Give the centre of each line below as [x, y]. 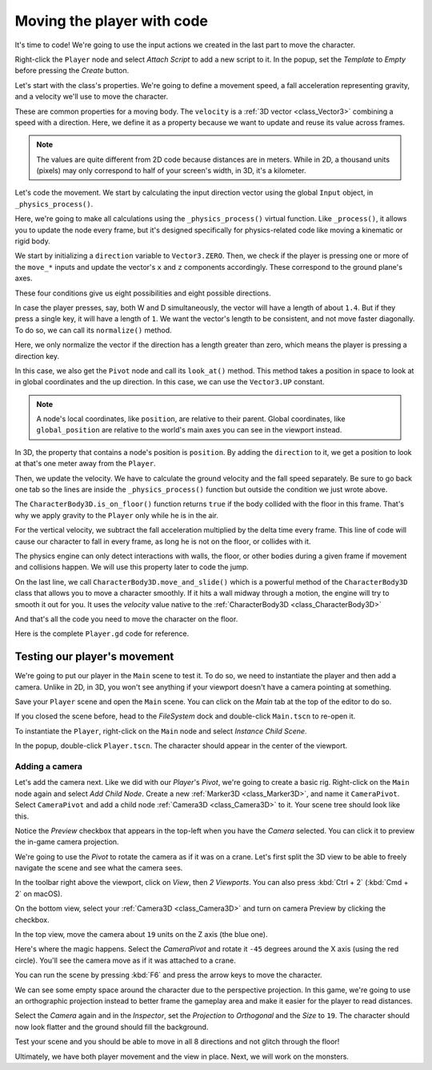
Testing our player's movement [94, 657]
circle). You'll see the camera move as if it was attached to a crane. [125, 960]
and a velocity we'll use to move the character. [91, 97]
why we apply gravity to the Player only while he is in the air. [117, 515]
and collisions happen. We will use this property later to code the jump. [132, 567]
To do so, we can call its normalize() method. [93, 330]
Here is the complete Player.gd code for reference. [102, 634]
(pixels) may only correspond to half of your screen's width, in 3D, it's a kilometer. [171, 171]
